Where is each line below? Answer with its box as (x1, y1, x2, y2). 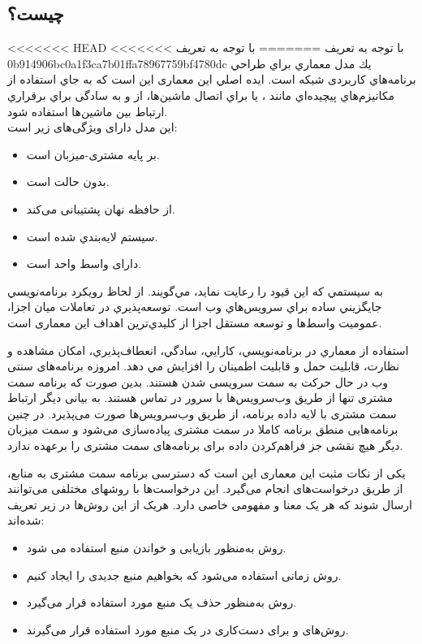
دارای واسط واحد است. (26, 255, 142, 272)
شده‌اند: (7, 512, 45, 529)
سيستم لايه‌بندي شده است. (26, 227, 158, 244)
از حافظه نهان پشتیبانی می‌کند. (26, 200, 175, 217)
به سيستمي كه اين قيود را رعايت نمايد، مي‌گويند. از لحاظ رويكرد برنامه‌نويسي (7, 282, 384, 299)
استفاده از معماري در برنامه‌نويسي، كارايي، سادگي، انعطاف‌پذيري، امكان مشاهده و (7, 341, 409, 358)
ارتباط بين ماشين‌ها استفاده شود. (7, 102, 168, 119)
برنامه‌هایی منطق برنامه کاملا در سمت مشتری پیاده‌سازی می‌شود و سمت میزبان (7, 421, 398, 438)
